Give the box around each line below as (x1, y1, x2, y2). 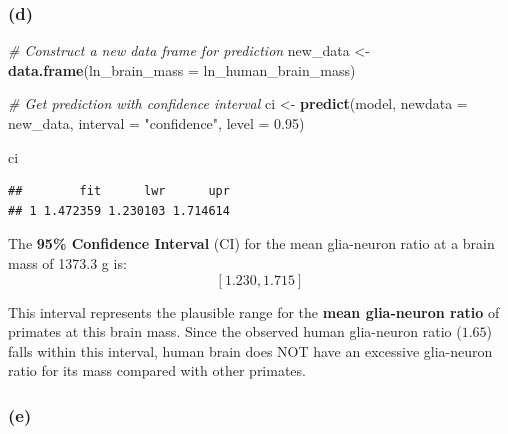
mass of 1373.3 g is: (8, 252, 127, 273)
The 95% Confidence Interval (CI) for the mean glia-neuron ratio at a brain (8, 233, 495, 254)
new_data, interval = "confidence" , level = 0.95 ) (8, 113, 305, 133)
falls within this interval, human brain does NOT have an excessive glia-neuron (8, 340, 493, 361)
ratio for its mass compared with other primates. (8, 360, 306, 381)
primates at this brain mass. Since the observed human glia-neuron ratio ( (8, 321, 462, 342)
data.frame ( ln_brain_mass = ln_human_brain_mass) (8, 59, 356, 80)
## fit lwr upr (8, 184, 230, 199)
